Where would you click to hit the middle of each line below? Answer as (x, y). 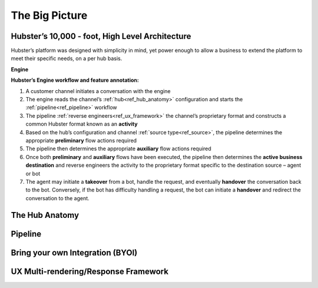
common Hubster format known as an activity (82, 124)
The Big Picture (49, 15)
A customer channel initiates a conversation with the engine (98, 91)
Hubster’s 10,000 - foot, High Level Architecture (101, 36)
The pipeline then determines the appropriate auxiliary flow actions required (118, 149)
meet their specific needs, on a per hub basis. (67, 58)
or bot (33, 173)
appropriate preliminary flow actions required (81, 140)
